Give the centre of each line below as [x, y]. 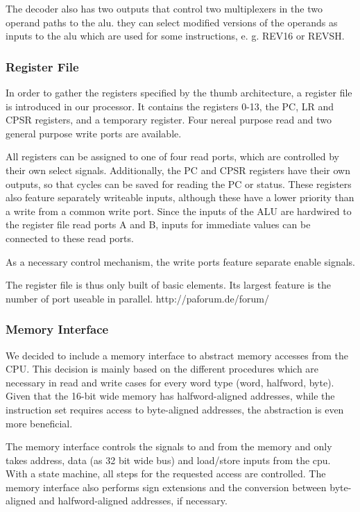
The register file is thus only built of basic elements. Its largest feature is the [168, 285]
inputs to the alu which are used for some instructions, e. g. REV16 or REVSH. [175, 36]
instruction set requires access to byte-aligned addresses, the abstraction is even [175, 409]
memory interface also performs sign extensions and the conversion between [166, 487]
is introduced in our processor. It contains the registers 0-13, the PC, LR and [170, 106]
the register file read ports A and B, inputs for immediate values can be [158, 224]
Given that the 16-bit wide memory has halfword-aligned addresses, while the [170, 396]
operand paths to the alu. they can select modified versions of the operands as [172, 22]
